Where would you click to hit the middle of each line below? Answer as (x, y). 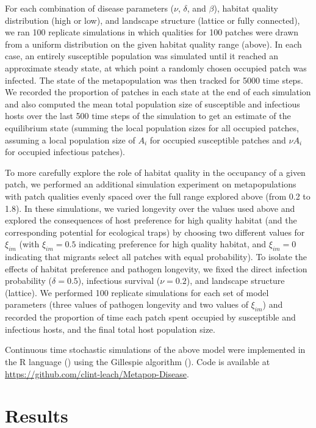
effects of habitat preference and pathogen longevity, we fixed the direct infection (156, 268)
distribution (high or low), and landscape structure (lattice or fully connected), (153, 20)
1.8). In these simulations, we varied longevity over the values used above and (150, 208)
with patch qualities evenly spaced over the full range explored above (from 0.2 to (158, 196)
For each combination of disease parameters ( (90, 8)
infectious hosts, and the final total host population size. (110, 329)
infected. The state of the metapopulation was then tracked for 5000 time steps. (154, 80)
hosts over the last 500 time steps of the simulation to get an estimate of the (148, 116)
